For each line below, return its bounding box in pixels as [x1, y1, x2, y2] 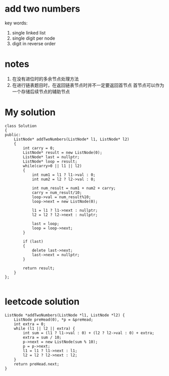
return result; [23, 265, 55, 271]
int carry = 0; [23, 145, 55, 150]
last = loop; [31, 221, 59, 226]
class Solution [5, 123, 37, 129]
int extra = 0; [14, 321, 46, 327]
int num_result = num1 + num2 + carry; [31, 185, 116, 191]
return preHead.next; [14, 361, 59, 366]
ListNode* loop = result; [23, 159, 78, 164]
